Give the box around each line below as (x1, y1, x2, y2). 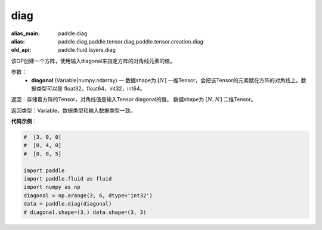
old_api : (11, 46, 32, 54)
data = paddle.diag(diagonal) (23, 200, 112, 207)
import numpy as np (23, 184, 80, 191)
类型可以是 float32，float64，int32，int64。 (36, 85, 145, 92)
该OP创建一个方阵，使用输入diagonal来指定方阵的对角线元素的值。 (11, 57, 175, 64)
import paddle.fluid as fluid (23, 176, 112, 182)
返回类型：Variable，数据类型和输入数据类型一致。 (11, 107, 136, 114)
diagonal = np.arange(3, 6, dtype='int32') (23, 192, 153, 199)
